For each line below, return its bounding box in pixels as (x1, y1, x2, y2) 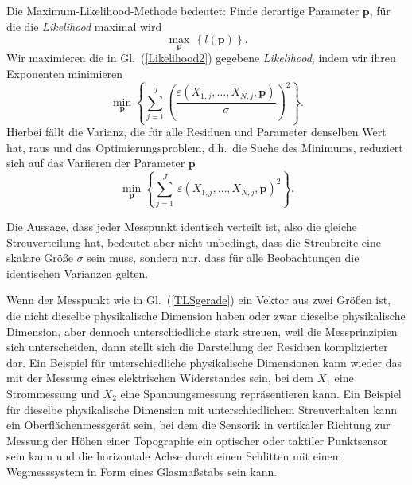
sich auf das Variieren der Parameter (6, 154, 185, 171)
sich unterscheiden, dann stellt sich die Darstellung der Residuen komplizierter (6, 338, 388, 355)
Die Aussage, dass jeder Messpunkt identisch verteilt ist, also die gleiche (6, 217, 357, 234)
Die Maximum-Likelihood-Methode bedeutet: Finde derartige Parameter (6, 2, 360, 18)
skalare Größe (6, 249, 73, 266)
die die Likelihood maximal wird (6, 18, 162, 34)
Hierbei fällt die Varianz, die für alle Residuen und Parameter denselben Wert (6, 123, 387, 140)
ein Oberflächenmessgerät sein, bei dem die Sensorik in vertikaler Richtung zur (6, 417, 391, 433)
